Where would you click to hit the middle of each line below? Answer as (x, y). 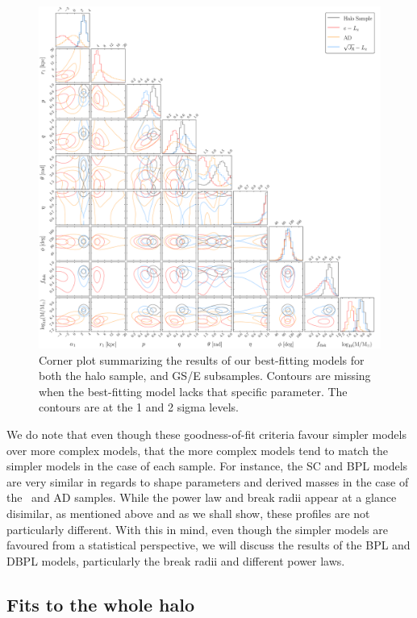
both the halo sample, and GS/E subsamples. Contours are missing (205, 376)
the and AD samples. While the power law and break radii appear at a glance (202, 497)
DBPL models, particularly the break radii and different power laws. (176, 560)
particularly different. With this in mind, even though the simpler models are (197, 529)
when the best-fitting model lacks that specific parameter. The (193, 391)
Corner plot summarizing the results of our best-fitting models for (202, 359)
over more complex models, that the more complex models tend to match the (198, 450)
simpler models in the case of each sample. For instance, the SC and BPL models (207, 466)
